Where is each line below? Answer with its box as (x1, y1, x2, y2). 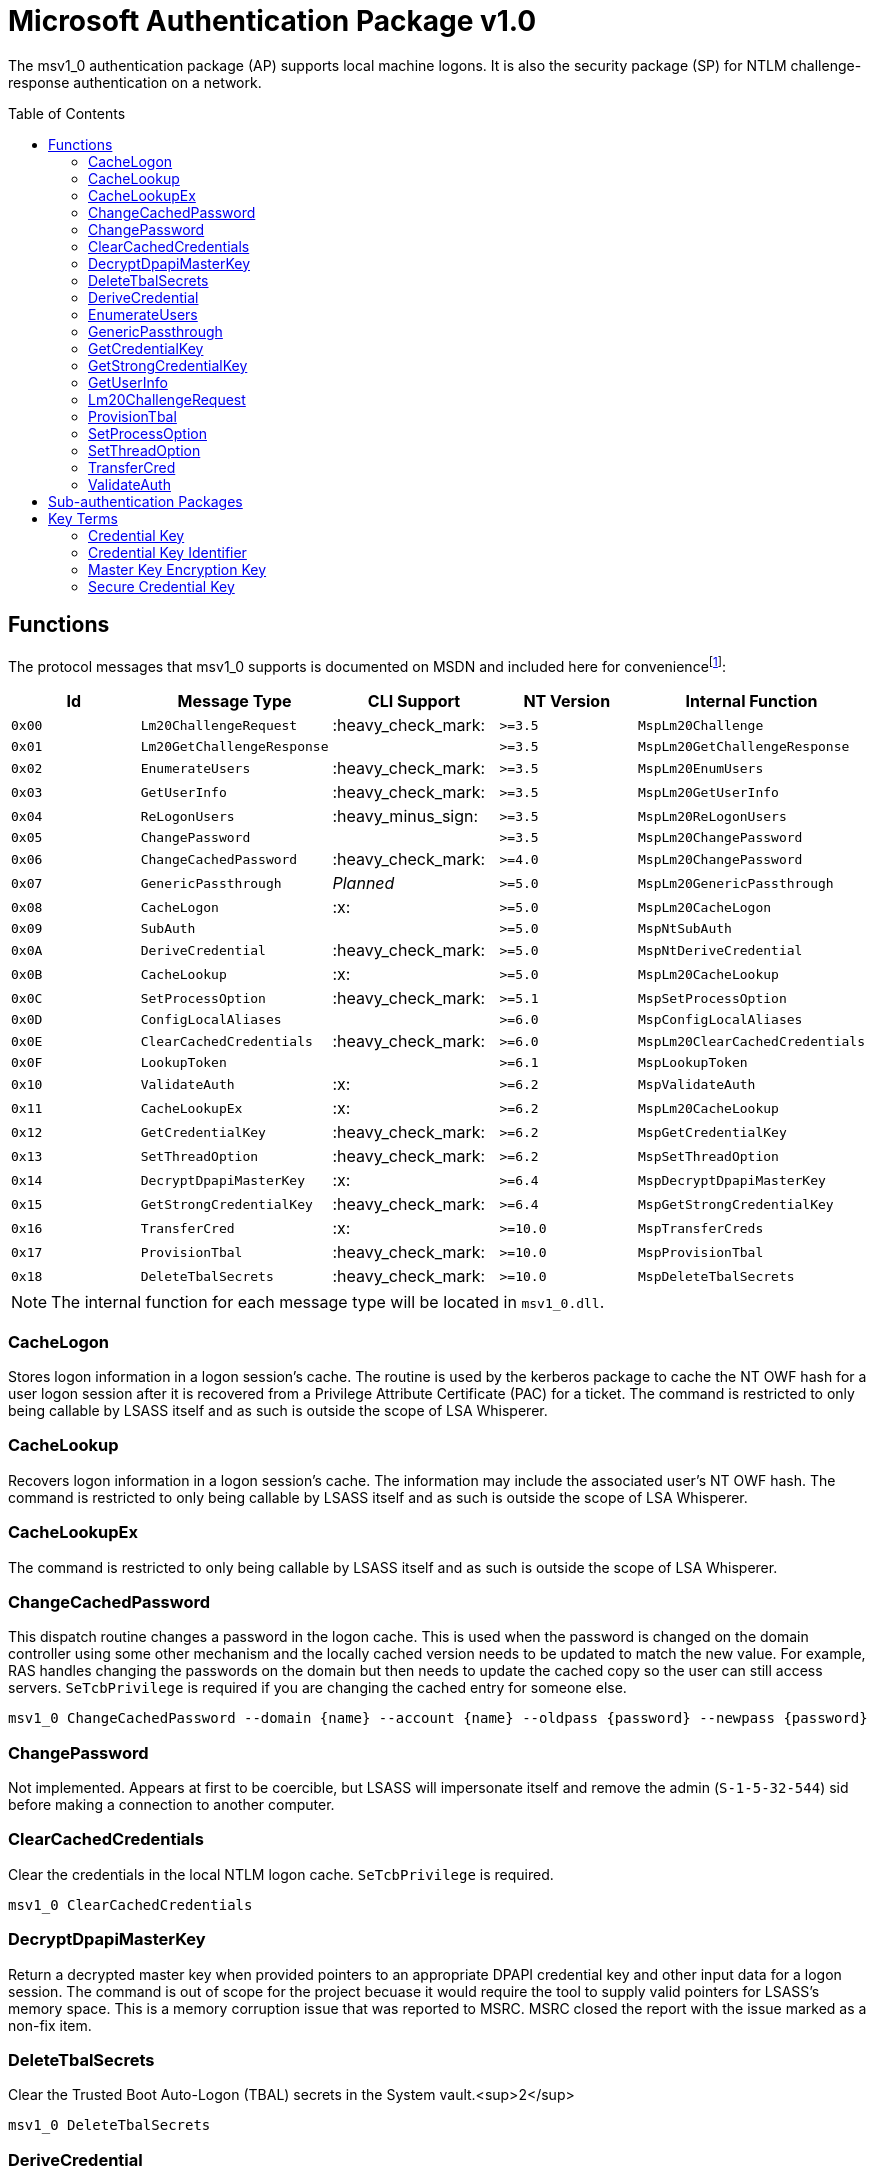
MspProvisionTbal (638, 1244, 764, 1260)
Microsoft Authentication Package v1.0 (8, 4, 537, 38)
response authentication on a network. (8, 73, 262, 91)
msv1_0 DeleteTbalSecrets (8, 2117, 211, 2134)
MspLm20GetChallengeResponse (638, 739, 850, 755)
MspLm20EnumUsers (638, 760, 764, 776)
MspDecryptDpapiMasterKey (638, 1172, 826, 1188)
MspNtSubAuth (638, 921, 732, 937)
